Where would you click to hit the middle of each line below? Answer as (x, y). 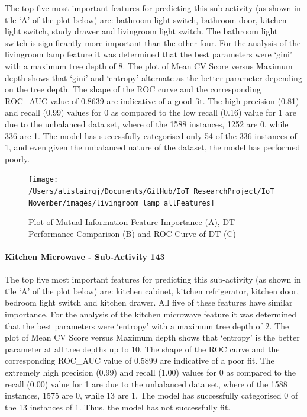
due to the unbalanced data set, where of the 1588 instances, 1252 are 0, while (147, 124)
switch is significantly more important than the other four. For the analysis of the (153, 42)
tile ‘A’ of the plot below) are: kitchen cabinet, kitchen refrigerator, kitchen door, (152, 291)
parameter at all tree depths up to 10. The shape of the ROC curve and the (142, 349)
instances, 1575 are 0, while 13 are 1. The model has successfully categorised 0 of (151, 395)
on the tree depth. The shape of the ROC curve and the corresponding (133, 89)
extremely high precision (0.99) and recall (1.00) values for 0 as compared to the (150, 372)
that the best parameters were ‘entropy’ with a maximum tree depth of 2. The (147, 325)
